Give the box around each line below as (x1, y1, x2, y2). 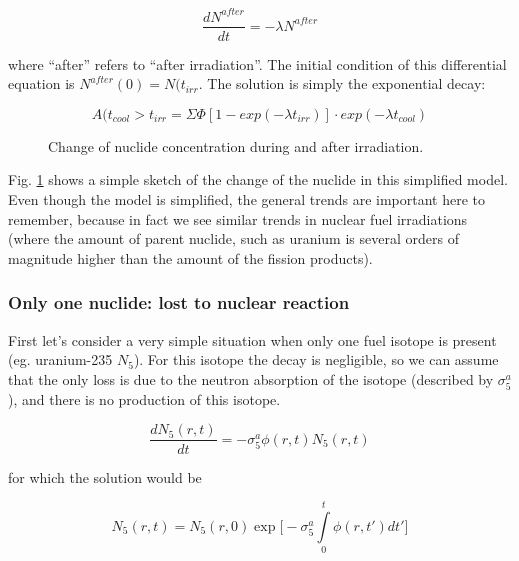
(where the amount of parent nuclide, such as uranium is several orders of (8, 228, 459, 249)
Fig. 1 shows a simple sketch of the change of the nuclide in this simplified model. (8, 169, 508, 190)
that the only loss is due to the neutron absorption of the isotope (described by (8, 368, 494, 389)
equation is (8, 73, 75, 94)
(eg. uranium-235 (8, 349, 113, 370)
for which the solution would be (8, 466, 202, 487)
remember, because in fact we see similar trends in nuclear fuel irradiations (8, 208, 468, 229)
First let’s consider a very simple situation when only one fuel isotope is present (8, 329, 497, 350)
